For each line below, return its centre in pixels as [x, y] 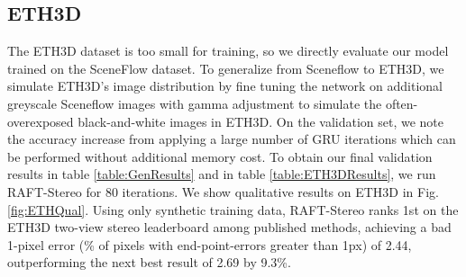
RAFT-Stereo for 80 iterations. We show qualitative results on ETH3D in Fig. [223, 191]
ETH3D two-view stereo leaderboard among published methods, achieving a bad [229, 227]
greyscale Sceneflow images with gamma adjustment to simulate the [195, 103]
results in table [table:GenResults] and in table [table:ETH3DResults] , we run [222, 174]
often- [402, 103]
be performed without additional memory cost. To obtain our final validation [220, 156]
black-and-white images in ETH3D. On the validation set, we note [261, 121]
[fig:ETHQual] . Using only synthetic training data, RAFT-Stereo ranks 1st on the [233, 209]
